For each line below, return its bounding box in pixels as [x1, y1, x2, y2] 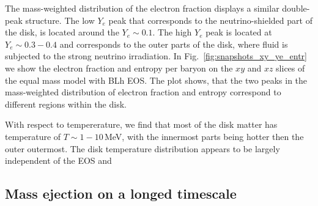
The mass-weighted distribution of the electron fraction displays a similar [5, 2, 279, 14]
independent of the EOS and [5, 154, 112, 167]
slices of [276, 61, 305, 74]
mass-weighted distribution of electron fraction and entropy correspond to [5, 86, 281, 98]
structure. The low [25, 13, 95, 26]
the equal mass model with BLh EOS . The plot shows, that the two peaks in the [5, 73, 308, 86]
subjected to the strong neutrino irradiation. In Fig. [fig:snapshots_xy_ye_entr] [5, 50, 307, 62]
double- [282, 2, 310, 14]
